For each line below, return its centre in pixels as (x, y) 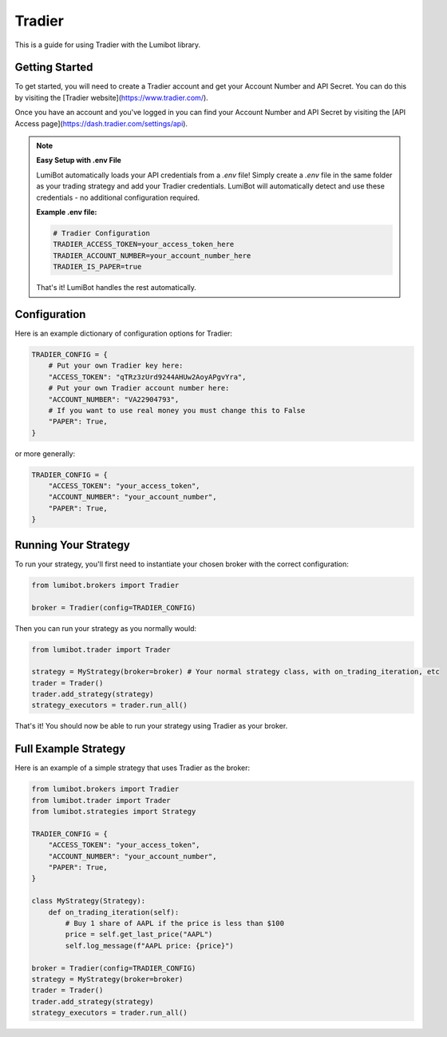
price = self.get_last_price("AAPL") (139, 934)
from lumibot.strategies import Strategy (114, 812)
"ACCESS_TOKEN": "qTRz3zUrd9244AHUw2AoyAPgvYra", (147, 377)
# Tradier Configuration (102, 233)
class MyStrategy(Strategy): (89, 901)
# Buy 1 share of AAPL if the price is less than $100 (175, 924)
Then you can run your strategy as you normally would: (106, 628)
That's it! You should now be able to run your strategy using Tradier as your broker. (151, 726)
